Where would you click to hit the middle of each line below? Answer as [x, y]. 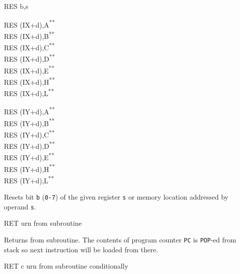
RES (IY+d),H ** [30, 168]
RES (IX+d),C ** [30, 47]
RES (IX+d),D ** [30, 58]
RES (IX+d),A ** [30, 24]
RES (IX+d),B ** [29, 35]
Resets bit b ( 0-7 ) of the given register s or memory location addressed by [116, 197]
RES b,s [16, 6]
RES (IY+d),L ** [29, 179]
